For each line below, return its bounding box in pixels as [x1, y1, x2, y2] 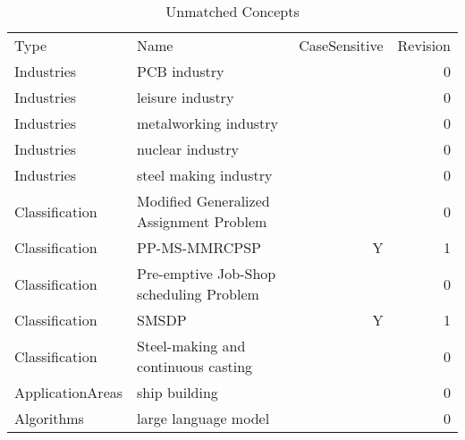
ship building [137, 382, 218, 402]
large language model [137, 408, 270, 428]
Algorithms [14, 408, 84, 428]
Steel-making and [137, 335, 246, 356]
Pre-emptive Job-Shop [137, 263, 276, 283]
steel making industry [137, 165, 273, 185]
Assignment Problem [137, 211, 267, 232]
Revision [397, 35, 451, 55]
